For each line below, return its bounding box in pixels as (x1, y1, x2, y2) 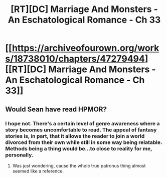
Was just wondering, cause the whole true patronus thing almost (12, 162, 146, 168)
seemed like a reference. (12, 168, 64, 174)
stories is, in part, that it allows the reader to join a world (5, 132, 145, 139)
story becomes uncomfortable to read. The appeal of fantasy (5, 126, 157, 133)
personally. (5, 151, 34, 158)
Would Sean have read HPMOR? (5, 105, 107, 113)
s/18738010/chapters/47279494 (5, 53, 145, 65)
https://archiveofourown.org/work (12, 43, 159, 54)
